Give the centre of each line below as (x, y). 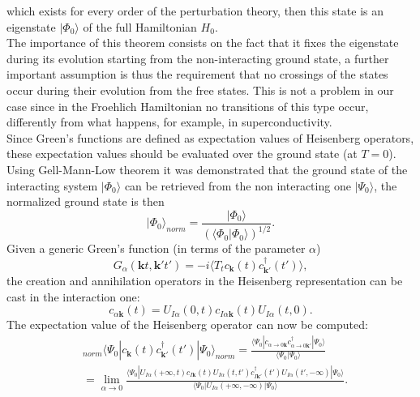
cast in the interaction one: (73, 296)
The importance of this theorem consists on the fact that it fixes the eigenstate (203, 43)
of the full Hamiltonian (140, 26)
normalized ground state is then (86, 201)
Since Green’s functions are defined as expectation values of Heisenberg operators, (210, 137)
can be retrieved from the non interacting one (238, 185)
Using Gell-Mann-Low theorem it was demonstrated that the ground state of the (207, 169)
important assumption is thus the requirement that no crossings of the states (197, 74)
